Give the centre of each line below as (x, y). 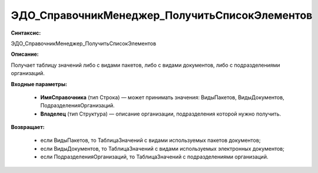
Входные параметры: (39, 84)
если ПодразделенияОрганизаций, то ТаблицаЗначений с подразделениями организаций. (154, 157)
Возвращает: (28, 127)
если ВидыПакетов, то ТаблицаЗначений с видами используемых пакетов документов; (150, 140)
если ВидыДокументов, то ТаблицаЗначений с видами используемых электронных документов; (163, 148)
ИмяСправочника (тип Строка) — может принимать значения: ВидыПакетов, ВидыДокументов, (163, 97)
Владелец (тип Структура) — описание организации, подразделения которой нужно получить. (161, 114)
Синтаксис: (26, 33)
